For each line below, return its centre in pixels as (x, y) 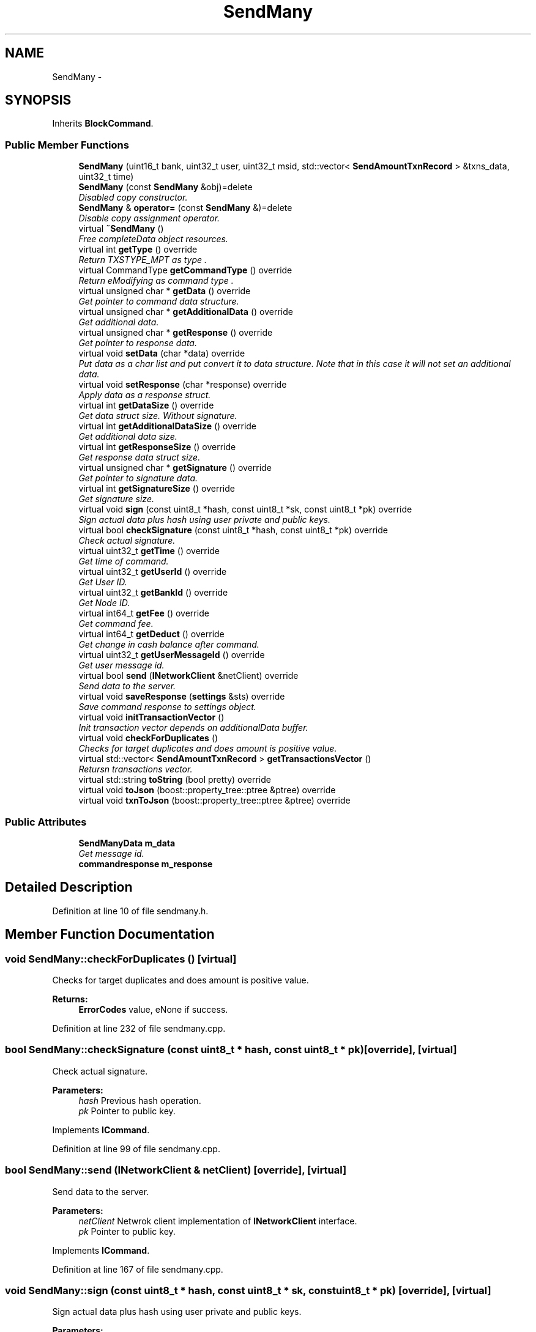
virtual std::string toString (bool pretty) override (175, 780)
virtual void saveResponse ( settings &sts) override (182, 697)
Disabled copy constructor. (133, 198)
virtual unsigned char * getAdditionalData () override (186, 312)
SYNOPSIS (38, 100)
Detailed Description (69, 887)
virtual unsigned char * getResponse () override (176, 333)
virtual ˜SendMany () (121, 229)
